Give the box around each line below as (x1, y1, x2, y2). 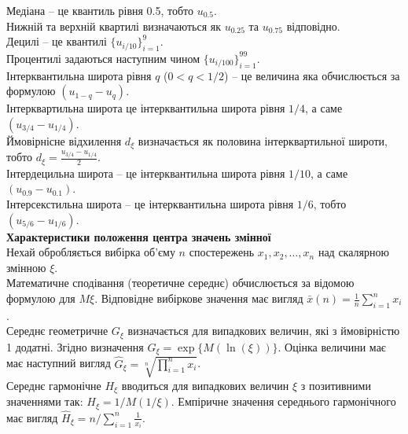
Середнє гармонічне (6, 377, 101, 393)
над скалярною (318, 244, 389, 260)
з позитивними (300, 377, 371, 393)
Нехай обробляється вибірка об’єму (6, 244, 175, 260)
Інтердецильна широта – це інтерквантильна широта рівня (6, 164, 285, 181)
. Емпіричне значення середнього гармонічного (171, 393, 396, 410)
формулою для (6, 290, 75, 307)
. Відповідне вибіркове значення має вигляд (94, 290, 303, 307)
